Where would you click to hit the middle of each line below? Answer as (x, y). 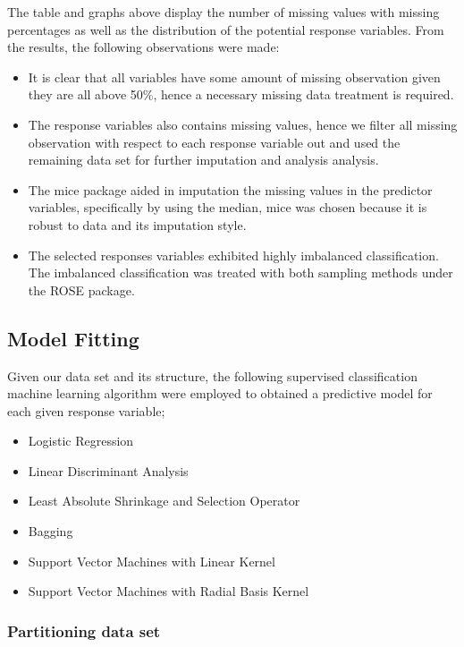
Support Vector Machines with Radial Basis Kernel (169, 591)
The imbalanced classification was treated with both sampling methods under (240, 272)
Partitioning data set (84, 630)
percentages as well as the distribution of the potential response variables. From (226, 29)
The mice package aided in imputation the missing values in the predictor (230, 189)
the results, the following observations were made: (143, 47)
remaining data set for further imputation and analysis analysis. (203, 160)
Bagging (51, 531)
